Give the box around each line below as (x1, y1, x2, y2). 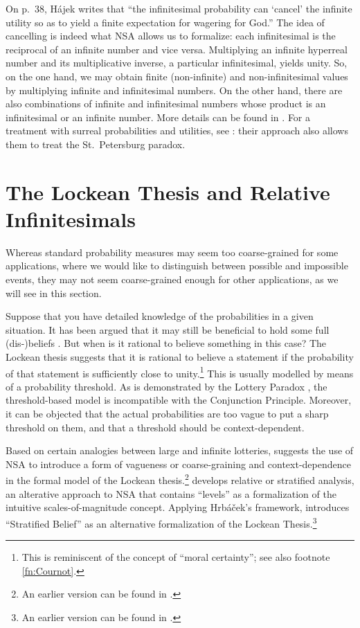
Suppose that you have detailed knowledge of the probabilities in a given (6, 309, 314, 323)
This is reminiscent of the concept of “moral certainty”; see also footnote (21, 550, 330, 564)
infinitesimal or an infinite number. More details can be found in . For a (6, 109, 311, 124)
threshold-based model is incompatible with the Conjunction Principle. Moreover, (6, 393, 352, 407)
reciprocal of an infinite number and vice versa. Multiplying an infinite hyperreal (6, 42, 348, 56)
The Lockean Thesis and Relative (6, 177, 330, 206)
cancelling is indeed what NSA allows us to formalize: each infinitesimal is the (6, 28, 336, 43)
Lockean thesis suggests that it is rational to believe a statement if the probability (6, 350, 354, 364)
